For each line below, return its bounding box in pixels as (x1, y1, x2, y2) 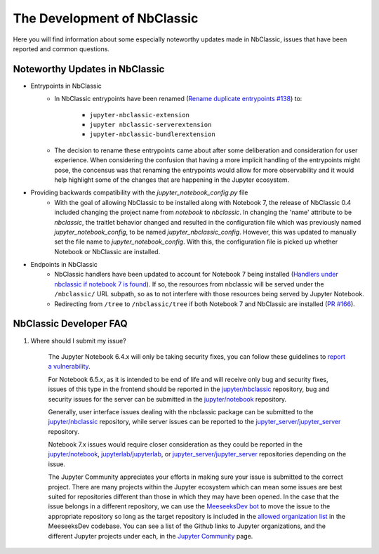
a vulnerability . (48, 362, 91, 371)
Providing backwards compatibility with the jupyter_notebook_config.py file (30, 188, 248, 197)
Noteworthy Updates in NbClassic (13, 63, 165, 75)
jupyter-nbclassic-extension (89, 111, 189, 119)
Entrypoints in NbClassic (30, 81, 102, 90)
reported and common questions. (13, 44, 110, 53)
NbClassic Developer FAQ (13, 318, 128, 330)
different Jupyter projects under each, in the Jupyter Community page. (48, 532, 253, 540)
